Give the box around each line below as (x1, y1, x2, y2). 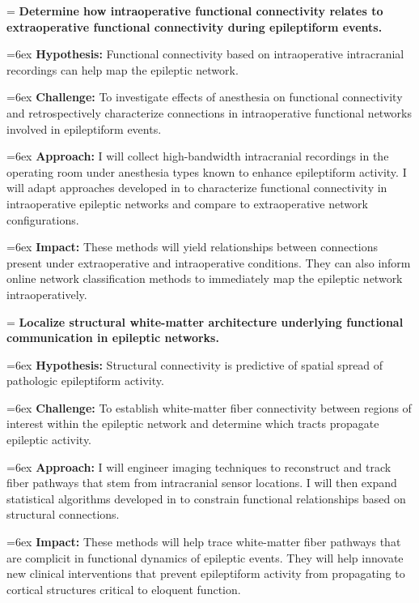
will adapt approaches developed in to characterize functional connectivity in (6, 179, 387, 196)
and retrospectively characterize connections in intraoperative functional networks (6, 104, 413, 121)
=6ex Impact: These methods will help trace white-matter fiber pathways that (6, 533, 401, 550)
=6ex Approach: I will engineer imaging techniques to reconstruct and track (6, 458, 391, 475)
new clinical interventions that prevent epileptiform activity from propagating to (6, 565, 405, 582)
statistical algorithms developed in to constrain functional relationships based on (6, 490, 406, 507)
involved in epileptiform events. (6, 120, 162, 137)
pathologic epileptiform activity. (6, 372, 164, 389)
